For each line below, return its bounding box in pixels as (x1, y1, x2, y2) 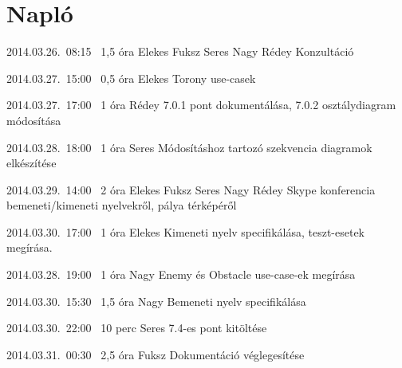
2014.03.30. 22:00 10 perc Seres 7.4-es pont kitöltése (6, 319, 267, 336)
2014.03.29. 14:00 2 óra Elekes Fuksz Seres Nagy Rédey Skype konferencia (6, 181, 376, 198)
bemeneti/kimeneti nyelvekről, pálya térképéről (6, 197, 237, 213)
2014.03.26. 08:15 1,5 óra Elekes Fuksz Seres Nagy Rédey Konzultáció (6, 43, 354, 60)
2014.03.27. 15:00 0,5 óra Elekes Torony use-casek (6, 69, 256, 86)
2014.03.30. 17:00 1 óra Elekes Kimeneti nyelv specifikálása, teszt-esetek (6, 223, 365, 240)
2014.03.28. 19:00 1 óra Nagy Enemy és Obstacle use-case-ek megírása (6, 266, 356, 283)
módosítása (6, 112, 61, 128)
